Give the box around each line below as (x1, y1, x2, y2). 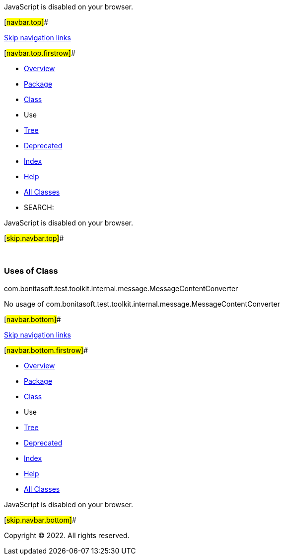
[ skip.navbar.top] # (4, 234, 64, 242)
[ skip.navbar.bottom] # (4, 515, 76, 524)
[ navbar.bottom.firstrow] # (4, 345, 88, 354)
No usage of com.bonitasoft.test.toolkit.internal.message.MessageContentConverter (4, 299, 280, 308)
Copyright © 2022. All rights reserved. (4, 531, 130, 540)
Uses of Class (4, 266, 58, 276)
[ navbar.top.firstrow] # (4, 49, 75, 57)
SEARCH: (24, 203, 54, 212)
